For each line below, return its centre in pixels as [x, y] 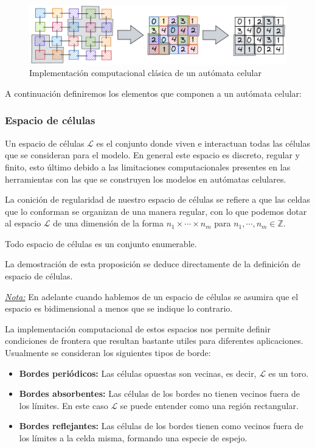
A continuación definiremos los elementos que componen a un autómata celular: [153, 93]
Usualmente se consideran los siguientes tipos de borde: [108, 353]
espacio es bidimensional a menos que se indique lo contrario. [119, 308]
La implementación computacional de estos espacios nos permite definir [138, 328]
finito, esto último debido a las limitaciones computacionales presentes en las [148, 166]
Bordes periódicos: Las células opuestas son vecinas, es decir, [138, 373]
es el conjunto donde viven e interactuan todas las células [203, 143]
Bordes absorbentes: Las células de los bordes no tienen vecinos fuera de [160, 394]
